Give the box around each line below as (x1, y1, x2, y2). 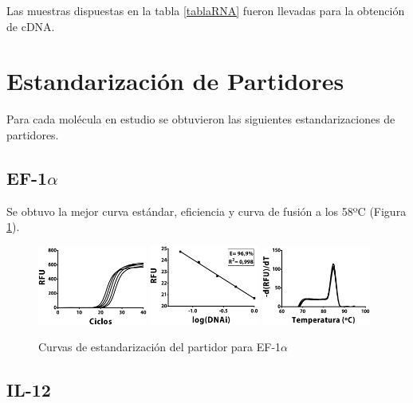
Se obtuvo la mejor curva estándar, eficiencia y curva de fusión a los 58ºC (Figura (6, 202, 407, 219)
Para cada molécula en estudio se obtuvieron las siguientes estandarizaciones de (6, 111, 395, 127)
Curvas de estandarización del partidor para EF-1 (38, 338, 281, 355)
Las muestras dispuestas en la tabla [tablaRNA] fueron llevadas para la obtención (6, 2, 405, 18)
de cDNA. (6, 18, 55, 34)
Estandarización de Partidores (6, 65, 344, 97)
